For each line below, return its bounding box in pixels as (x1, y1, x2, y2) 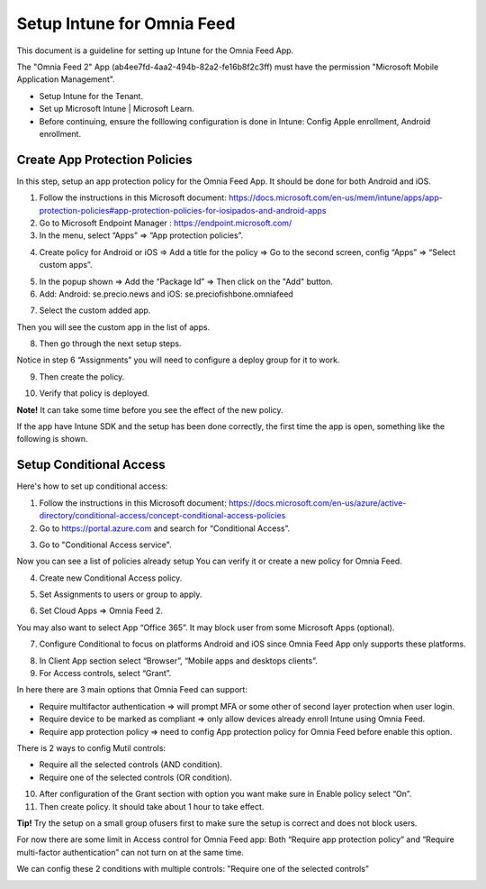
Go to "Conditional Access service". (39, 539, 172, 550)
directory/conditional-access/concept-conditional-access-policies (39, 510, 286, 521)
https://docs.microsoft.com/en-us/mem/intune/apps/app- (228, 192, 443, 203)
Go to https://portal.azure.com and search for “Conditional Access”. (39, 523, 291, 534)
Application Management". (16, 74, 116, 85)
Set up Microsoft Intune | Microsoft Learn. (39, 104, 195, 115)
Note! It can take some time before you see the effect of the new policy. (16, 404, 283, 415)
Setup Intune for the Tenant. (39, 90, 144, 101)
